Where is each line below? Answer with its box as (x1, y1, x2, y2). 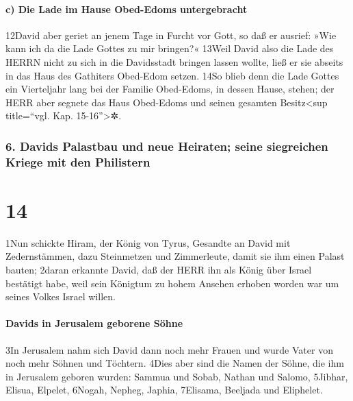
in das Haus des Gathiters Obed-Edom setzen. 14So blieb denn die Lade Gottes (5, 68, 339, 82)
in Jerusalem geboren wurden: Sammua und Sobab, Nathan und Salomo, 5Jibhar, (5, 369, 348, 383)
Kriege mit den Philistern (5, 153, 151, 170)
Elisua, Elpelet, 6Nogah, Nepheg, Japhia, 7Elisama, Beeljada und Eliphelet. (5, 382, 323, 397)
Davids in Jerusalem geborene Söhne (5, 316, 183, 330)
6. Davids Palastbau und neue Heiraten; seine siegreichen (5, 137, 328, 154)
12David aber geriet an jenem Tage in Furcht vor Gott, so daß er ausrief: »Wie (5, 27, 337, 42)
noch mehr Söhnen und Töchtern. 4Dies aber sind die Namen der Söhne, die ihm (5, 356, 344, 370)
